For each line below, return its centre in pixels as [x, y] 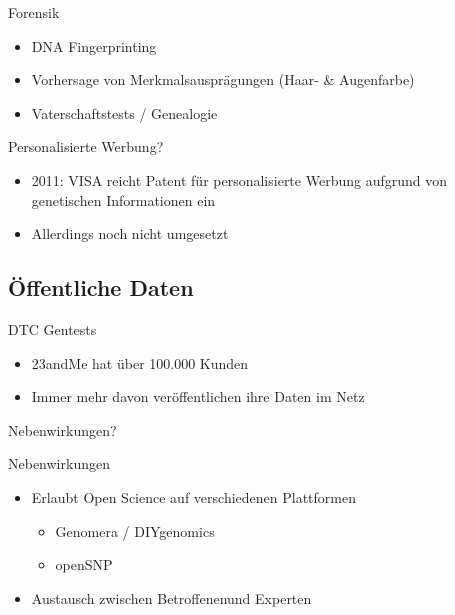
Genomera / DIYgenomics [135, 530]
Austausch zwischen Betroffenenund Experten [171, 597]
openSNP [84, 564]
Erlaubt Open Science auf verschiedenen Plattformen [193, 496]
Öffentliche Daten [101, 287]
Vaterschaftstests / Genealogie [124, 112]
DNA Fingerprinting [94, 45]
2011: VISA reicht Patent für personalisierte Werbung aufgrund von [239, 179]
